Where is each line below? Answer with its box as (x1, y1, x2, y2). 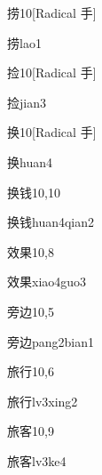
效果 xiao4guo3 (7, 272, 87, 291)
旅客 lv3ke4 (7, 451, 67, 470)
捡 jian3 (7, 93, 46, 111)
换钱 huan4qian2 (7, 213, 95, 231)
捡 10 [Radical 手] (7, 63, 97, 82)
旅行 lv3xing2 (7, 391, 78, 410)
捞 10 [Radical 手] (7, 4, 97, 21)
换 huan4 (7, 152, 52, 171)
